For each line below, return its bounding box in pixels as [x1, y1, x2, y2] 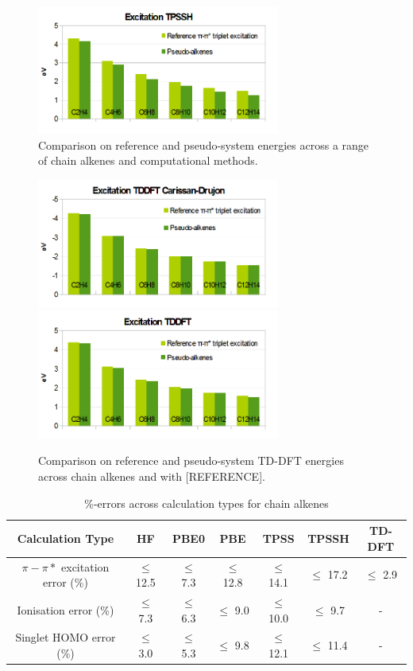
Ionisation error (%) [17, 601, 114, 618]
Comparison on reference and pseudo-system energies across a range [38, 136, 369, 153]
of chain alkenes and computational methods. [38, 152, 258, 169]
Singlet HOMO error [15, 629, 116, 646]
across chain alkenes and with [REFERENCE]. [38, 467, 265, 484]
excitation [61, 558, 110, 575]
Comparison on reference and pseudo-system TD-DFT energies [38, 452, 344, 469]
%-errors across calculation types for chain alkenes [84, 494, 329, 511]
